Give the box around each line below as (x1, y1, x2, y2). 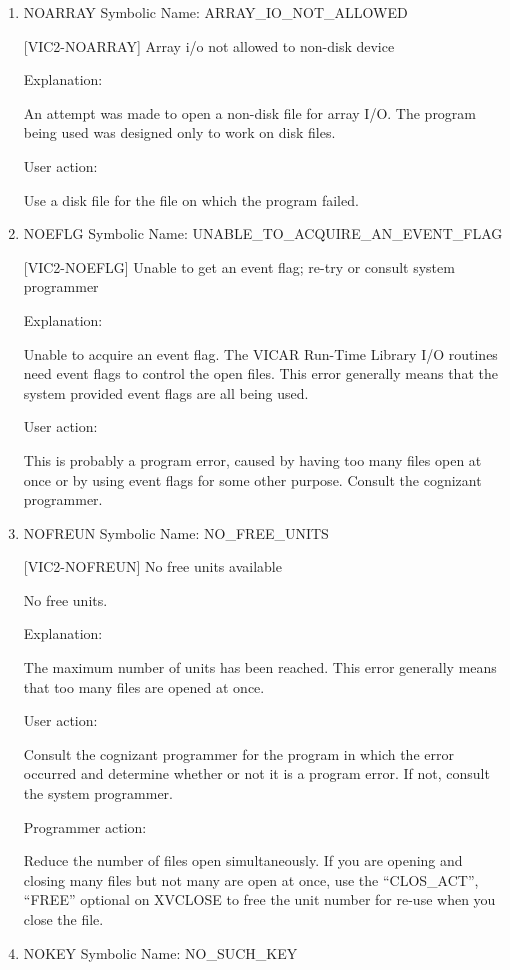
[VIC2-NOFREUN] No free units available (23, 556, 282, 577)
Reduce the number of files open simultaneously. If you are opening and (23, 850, 463, 871)
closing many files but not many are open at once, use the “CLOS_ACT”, (23, 869, 479, 890)
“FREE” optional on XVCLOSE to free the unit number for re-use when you (23, 889, 496, 910)
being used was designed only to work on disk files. (23, 122, 336, 143)
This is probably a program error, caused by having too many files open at (23, 449, 482, 470)
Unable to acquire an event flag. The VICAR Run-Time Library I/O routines (23, 343, 498, 364)
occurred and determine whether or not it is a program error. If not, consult (23, 763, 490, 784)
